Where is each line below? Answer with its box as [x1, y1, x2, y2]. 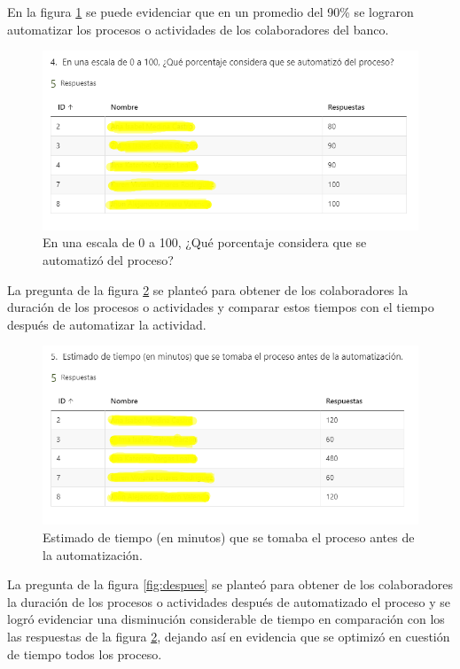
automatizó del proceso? [43, 250, 174, 268]
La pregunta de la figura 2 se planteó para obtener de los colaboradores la [7, 280, 409, 299]
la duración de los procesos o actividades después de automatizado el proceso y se [7, 592, 451, 611]
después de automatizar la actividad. [7, 315, 207, 333]
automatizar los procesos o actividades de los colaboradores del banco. [7, 19, 389, 38]
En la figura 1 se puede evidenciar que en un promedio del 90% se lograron [7, 3, 414, 20]
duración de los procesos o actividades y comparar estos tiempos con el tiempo [7, 298, 434, 316]
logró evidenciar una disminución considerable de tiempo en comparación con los [7, 610, 445, 628]
